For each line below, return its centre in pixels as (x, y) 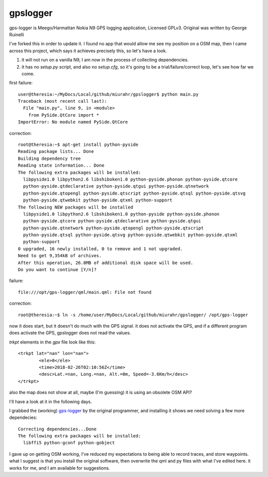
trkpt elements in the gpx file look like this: (52, 342)
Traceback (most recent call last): (63, 101)
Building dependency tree (50, 158)
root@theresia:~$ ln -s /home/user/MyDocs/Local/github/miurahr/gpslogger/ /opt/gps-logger (133, 315)
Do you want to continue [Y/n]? (57, 270)
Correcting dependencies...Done (57, 429)
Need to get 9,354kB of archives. (60, 256)
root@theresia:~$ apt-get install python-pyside (78, 145)
